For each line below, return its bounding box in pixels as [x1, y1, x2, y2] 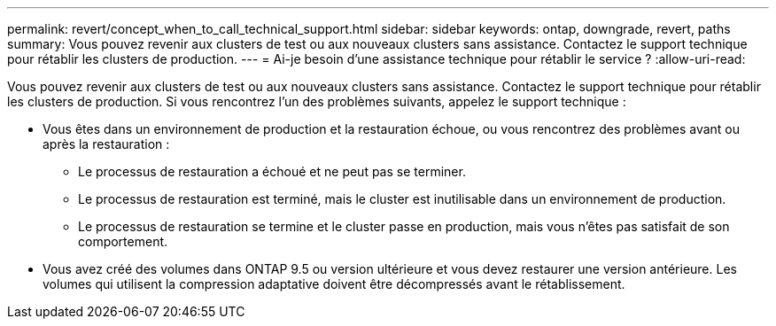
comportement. [78, 234, 168, 249]
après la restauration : [43, 136, 170, 151]
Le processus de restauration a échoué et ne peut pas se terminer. [78, 164, 466, 179]
